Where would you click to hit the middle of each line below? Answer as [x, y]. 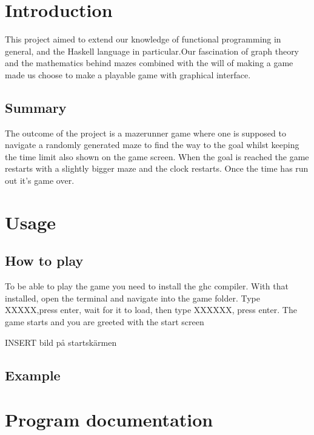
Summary [36, 107]
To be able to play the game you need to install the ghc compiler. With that [147, 286]
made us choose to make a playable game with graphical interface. [128, 74]
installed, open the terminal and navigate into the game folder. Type [132, 298]
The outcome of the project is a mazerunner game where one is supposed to [145, 133]
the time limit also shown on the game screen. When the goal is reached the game [157, 156]
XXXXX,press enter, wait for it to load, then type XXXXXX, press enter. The [151, 310]
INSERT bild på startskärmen [61, 342]
